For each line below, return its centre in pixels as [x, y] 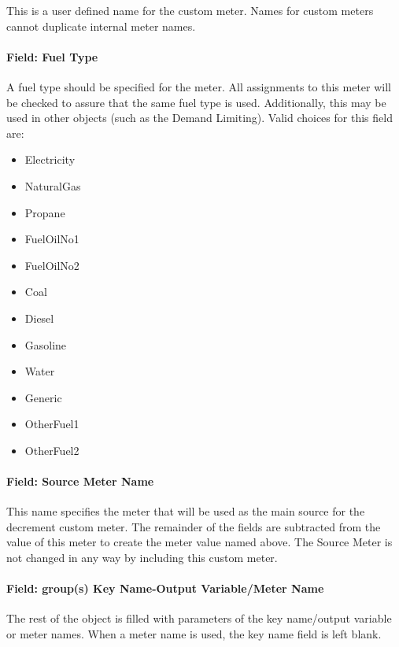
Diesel [39, 318]
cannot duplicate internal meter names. [101, 26]
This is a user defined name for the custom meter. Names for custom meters [190, 10]
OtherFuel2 [52, 450]
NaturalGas [53, 185]
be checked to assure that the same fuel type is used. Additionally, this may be [196, 102]
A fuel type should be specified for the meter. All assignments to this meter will [199, 86]
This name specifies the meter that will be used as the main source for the [186, 511]
